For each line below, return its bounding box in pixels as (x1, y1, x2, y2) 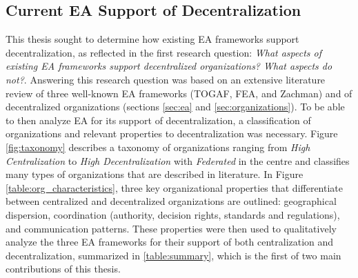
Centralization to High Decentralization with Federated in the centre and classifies (6, 153, 350, 168)
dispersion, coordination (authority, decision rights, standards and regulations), (6, 207, 340, 221)
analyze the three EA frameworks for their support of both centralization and (6, 235, 334, 249)
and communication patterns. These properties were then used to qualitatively (6, 221, 337, 235)
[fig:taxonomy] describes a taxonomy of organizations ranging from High (6, 139, 310, 154)
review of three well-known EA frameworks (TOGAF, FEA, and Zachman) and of (6, 86, 352, 100)
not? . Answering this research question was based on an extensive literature (6, 72, 326, 86)
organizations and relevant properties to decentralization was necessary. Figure (6, 126, 338, 141)
